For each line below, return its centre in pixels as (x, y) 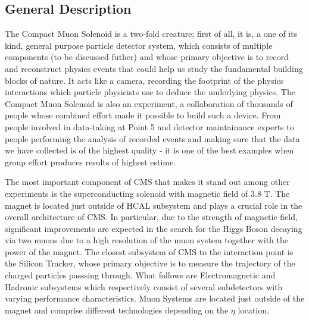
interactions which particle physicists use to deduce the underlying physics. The (150, 92)
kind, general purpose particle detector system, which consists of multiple (139, 45)
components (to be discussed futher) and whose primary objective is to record (147, 57)
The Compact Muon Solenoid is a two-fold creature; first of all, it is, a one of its (151, 34)
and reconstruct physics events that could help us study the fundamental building (154, 68)
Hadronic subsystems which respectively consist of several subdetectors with (144, 286)
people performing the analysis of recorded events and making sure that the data (152, 138)
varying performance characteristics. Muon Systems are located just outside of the (155, 298)
